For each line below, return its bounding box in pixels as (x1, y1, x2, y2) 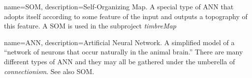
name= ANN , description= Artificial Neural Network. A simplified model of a (4, 37, 235, 47)
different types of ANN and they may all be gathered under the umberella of (4, 56, 235, 66)
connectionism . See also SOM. (4, 66, 94, 76)
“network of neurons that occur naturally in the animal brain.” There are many (4, 47, 243, 57)
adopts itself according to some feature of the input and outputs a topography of (4, 11, 248, 21)
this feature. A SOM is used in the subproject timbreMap (4, 21, 177, 31)
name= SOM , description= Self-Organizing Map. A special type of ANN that (4, 1, 234, 11)
